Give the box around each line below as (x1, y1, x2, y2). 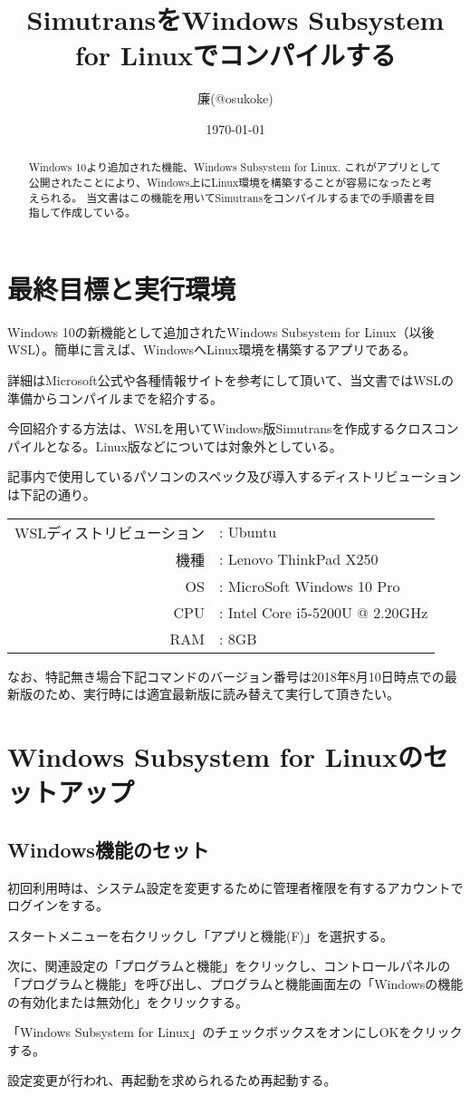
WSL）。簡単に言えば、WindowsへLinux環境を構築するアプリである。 (7, 340, 417, 359)
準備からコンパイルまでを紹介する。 (7, 388, 223, 407)
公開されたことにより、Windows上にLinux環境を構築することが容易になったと (28, 174, 422, 189)
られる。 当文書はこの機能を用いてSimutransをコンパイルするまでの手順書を (39, 189, 425, 205)
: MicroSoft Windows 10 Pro (218, 575, 400, 596)
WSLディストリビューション (14, 521, 205, 543)
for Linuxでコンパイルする (74, 36, 397, 73)
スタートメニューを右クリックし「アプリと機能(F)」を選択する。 (7, 925, 394, 945)
